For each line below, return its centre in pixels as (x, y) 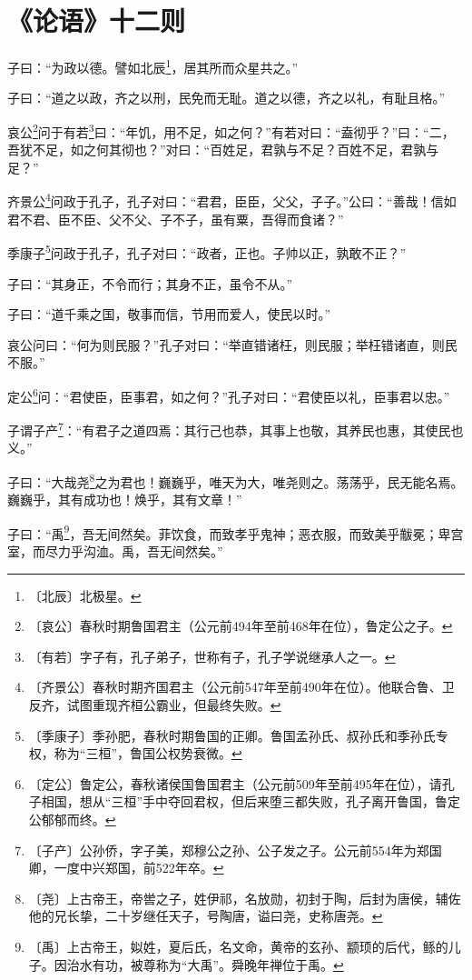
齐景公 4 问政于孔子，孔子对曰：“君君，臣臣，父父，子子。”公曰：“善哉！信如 (232, 200)
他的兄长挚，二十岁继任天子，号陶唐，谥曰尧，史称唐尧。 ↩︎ (206, 916)
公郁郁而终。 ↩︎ (72, 819)
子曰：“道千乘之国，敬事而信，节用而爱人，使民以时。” (169, 314)
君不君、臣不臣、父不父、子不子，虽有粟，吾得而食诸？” (176, 219)
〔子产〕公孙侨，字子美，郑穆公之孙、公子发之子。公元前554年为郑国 (235, 850)
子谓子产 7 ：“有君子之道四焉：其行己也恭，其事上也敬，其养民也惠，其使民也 (236, 429)
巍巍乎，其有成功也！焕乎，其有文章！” (125, 500)
